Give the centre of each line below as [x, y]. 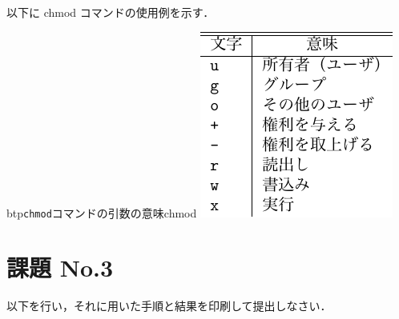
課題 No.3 [60, 267]
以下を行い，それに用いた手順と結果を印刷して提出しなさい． [169, 306]
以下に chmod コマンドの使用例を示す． [111, 12]
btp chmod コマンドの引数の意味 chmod [102, 212]
